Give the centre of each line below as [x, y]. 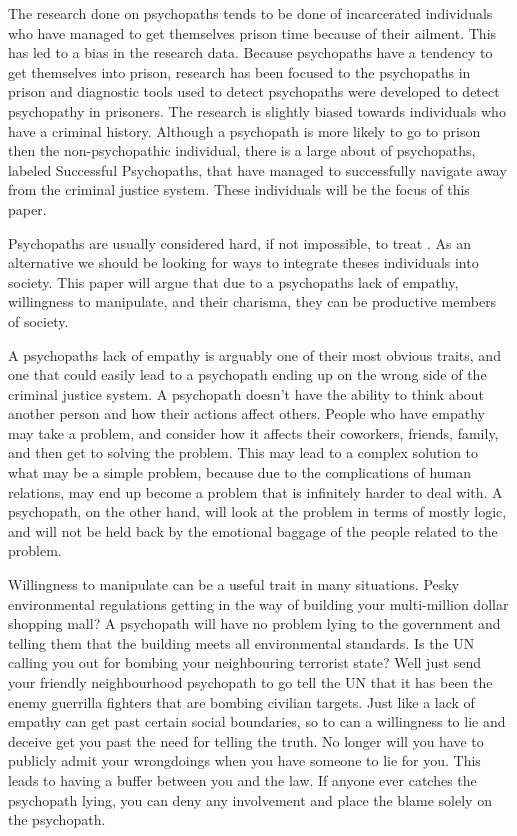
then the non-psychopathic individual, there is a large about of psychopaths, [242, 150]
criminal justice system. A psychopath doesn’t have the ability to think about [246, 393]
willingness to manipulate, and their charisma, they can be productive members [252, 301]
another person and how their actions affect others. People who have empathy [246, 413]
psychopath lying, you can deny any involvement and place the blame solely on [250, 799]
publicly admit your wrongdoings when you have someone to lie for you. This [244, 760]
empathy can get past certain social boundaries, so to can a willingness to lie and [257, 721]
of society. [38, 320]
